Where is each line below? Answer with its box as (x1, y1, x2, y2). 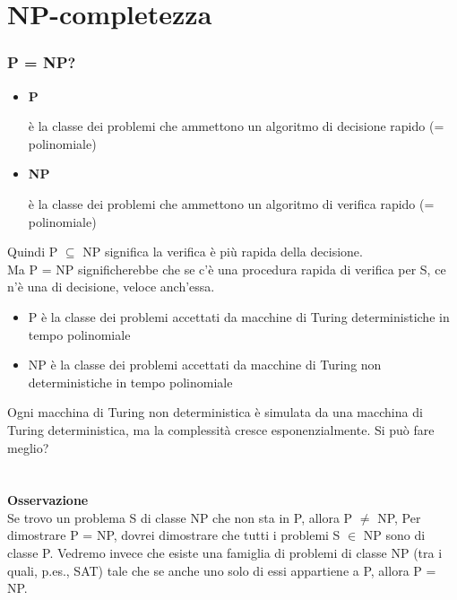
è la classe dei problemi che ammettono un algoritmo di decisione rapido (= (28, 117, 444, 135)
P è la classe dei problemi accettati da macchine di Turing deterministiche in (28, 307, 450, 326)
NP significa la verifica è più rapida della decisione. (82, 242, 363, 261)
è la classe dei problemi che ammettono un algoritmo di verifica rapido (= (28, 194, 435, 213)
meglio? (7, 438, 49, 457)
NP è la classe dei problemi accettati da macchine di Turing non (28, 355, 382, 374)
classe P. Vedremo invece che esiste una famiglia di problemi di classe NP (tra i (7, 543, 443, 562)
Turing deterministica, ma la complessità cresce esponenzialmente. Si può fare (7, 420, 435, 439)
